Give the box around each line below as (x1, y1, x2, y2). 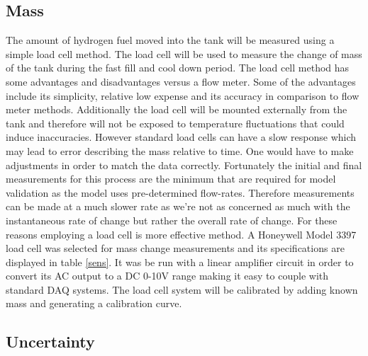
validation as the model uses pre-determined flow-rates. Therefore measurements (6, 185, 355, 200)
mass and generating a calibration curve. (6, 296, 182, 311)
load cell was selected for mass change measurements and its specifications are (6, 241, 345, 255)
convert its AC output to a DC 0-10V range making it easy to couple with (6, 268, 328, 283)
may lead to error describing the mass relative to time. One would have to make (6, 143, 354, 158)
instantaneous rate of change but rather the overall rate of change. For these (6, 212, 338, 227)
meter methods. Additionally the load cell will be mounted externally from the (6, 102, 347, 117)
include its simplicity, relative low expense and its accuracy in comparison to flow (6, 88, 359, 103)
